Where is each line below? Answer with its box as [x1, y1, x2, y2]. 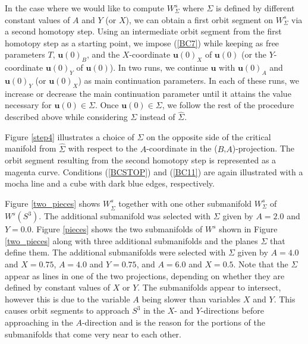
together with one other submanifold [118, 197, 252, 209]
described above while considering [5, 111, 128, 123]
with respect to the [68, 142, 138, 154]
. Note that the [233, 258, 288, 270]
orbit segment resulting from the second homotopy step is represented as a [5, 154, 276, 166]
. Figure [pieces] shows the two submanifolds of [31, 223, 203, 235]
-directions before [200, 304, 264, 317]
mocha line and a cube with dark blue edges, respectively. [5, 177, 215, 190]
